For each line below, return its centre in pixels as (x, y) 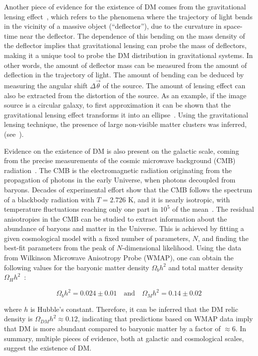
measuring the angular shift (46, 85)
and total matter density (206, 267)
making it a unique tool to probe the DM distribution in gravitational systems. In (129, 55)
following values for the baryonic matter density (77, 267)
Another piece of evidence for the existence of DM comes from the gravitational (125, 6)
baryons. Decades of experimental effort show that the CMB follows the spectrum (128, 189)
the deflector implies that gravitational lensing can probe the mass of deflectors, (125, 45)
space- (233, 26)
